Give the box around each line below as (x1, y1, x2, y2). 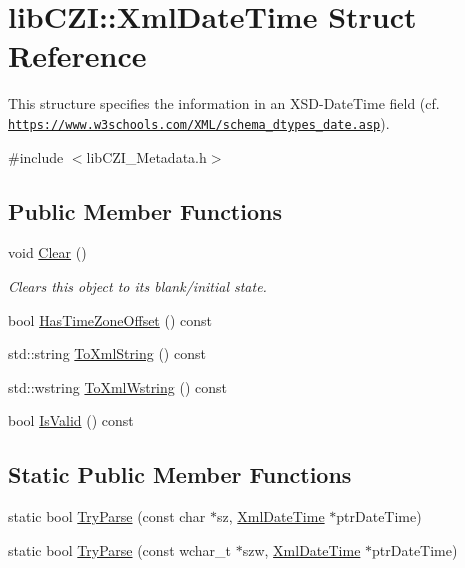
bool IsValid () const (8, 410, 134, 431)
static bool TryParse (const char (8, 506, 206, 527)
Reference (8, 35, 147, 76)
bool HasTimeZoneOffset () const (8, 309, 212, 330)
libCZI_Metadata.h (86, 146, 207, 167)
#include (8, 146, 64, 167)
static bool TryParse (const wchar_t (8, 539, 232, 560)
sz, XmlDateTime (217, 506, 325, 527)
